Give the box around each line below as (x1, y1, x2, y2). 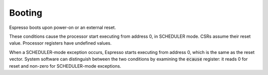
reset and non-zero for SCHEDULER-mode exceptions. (9, 63, 122, 69)
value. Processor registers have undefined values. (9, 40, 112, 46)
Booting (9, 7, 42, 18)
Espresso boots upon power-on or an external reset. (9, 25, 116, 30)
